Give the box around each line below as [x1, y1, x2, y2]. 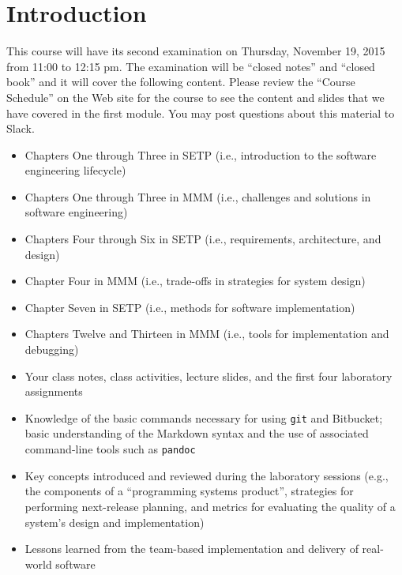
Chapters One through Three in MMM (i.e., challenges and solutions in [24, 188, 371, 205]
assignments [24, 383, 83, 400]
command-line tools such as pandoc [24, 441, 196, 457]
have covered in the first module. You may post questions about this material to [6, 104, 395, 121]
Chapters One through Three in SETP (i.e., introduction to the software [24, 146, 377, 163]
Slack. [6, 120, 35, 137]
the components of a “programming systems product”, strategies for [24, 483, 354, 499]
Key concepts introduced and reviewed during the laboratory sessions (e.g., [24, 467, 389, 483]
